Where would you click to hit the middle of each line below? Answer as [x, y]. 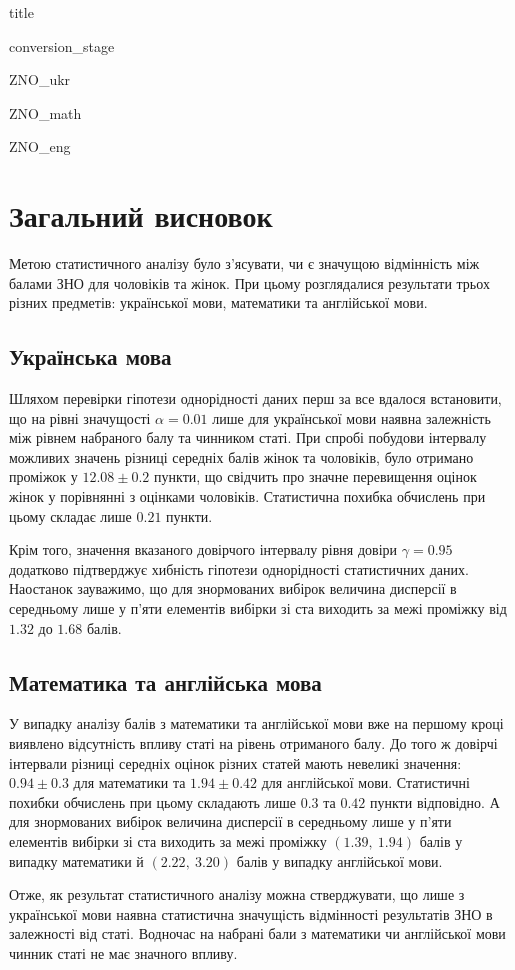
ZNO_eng [40, 146]
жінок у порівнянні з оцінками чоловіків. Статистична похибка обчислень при [247, 496]
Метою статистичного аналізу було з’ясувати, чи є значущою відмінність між [244, 263]
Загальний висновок [141, 215]
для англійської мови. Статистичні [365, 782]
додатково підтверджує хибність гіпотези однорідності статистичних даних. [239, 568]
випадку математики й [76, 860]
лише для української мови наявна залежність [351, 417]
